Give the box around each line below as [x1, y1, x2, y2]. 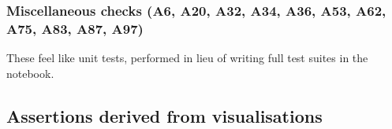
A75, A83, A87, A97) [6, 18, 144, 38]
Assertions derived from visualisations [6, 103, 323, 127]
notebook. [6, 64, 54, 81]
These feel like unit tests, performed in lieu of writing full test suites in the [6, 50, 368, 66]
